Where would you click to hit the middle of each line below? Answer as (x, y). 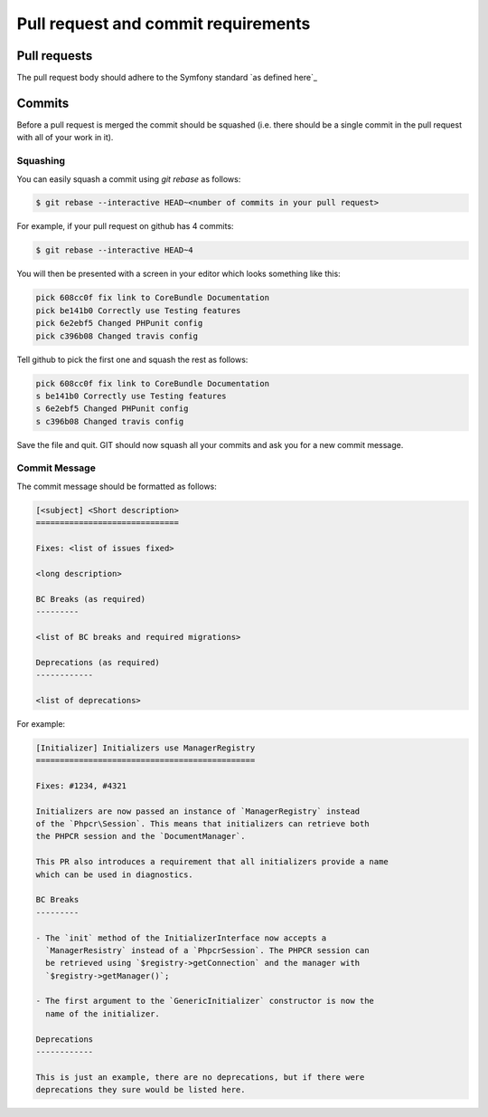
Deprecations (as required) (98, 662)
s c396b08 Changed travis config (110, 421)
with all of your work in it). (65, 138)
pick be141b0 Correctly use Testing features (138, 310)
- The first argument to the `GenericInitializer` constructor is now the (205, 1001)
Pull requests (55, 56)
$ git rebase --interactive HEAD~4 (114, 250)
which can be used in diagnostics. (114, 874)
